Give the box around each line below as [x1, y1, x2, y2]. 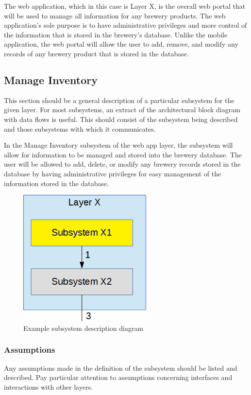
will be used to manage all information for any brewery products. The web [4, 10, 226, 20]
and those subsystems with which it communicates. [4, 123, 156, 134]
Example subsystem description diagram [23, 323, 144, 333]
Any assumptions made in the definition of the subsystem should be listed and [4, 362, 237, 373]
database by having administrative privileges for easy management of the [4, 168, 221, 178]
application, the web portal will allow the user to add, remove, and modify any [4, 39, 238, 49]
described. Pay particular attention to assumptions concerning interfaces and [4, 372, 233, 382]
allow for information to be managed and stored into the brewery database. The [4, 149, 242, 159]
